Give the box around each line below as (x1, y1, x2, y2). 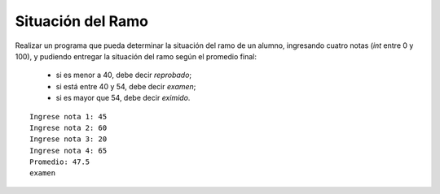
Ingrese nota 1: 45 (29, 112, 108, 121)
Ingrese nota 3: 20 (29, 135, 108, 144)
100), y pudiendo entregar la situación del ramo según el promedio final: (15, 51, 257, 61)
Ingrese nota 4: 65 (29, 146, 108, 155)
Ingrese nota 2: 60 (29, 123, 108, 132)
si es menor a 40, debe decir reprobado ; (55, 70, 192, 80)
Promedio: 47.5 (29, 157, 90, 166)
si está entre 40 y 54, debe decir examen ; (55, 81, 196, 91)
